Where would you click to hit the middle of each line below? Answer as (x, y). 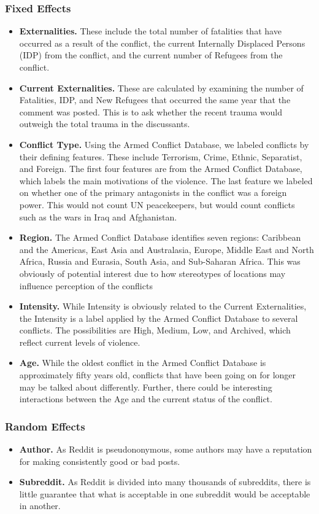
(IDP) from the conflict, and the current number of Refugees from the (151, 55)
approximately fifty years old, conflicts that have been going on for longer (158, 375)
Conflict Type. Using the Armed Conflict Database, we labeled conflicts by (164, 144)
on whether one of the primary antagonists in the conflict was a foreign (153, 193)
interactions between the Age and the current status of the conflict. (146, 399)
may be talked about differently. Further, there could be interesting (146, 387)
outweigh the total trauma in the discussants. (105, 124)
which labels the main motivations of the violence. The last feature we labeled (166, 180)
